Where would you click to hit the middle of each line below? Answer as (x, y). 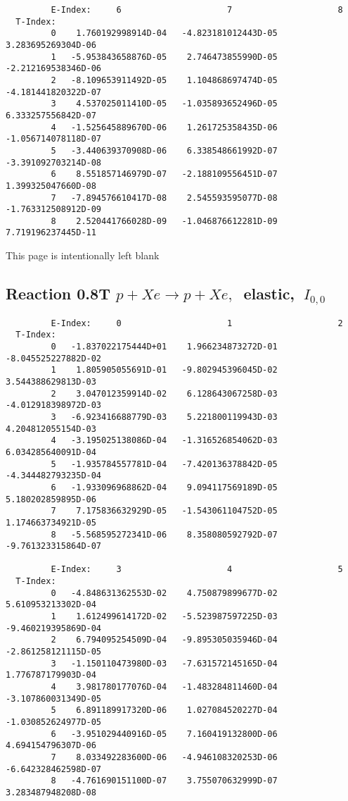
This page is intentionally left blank (83, 255)
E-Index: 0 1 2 (197, 323)
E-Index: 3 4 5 (197, 570)
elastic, (269, 293)
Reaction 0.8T (58, 293)
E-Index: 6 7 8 (197, 10)
